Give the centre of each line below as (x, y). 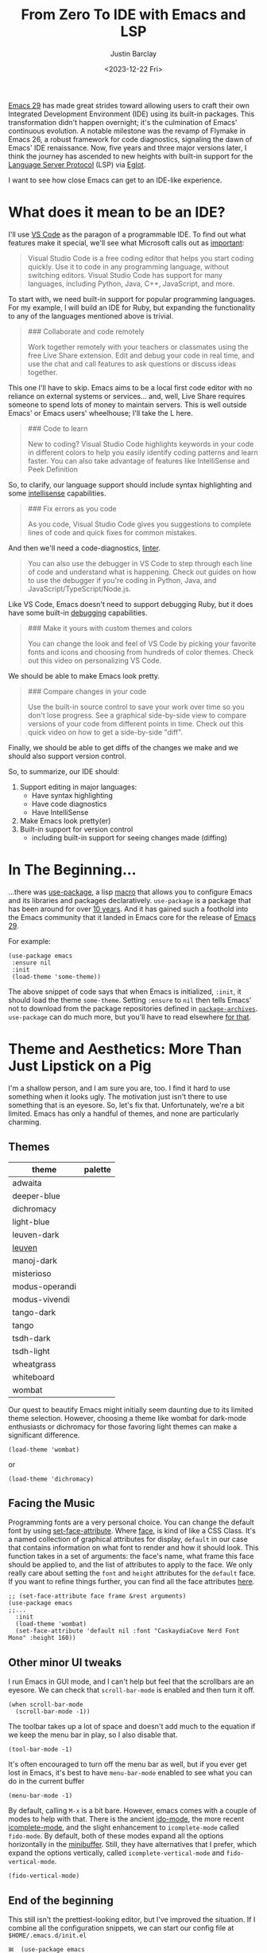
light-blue (31, 1222)
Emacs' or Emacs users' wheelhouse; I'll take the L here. (101, 413)
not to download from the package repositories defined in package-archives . (133, 1008)
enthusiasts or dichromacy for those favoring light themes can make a (123, 1427)
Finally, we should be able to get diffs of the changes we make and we (123, 747)
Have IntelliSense (60, 812)
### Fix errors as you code (72, 508)
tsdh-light (31, 1351)
